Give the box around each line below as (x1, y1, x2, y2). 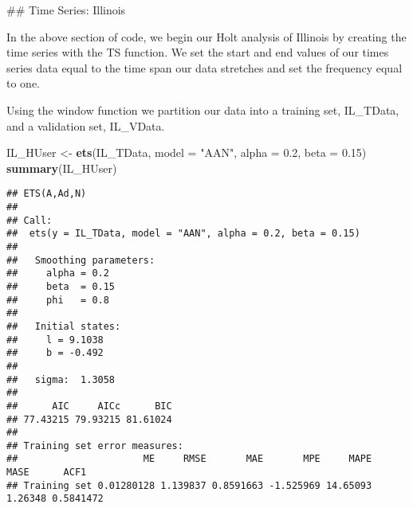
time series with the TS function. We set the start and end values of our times (6, 44, 389, 61)
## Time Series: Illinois (6, 2, 126, 18)
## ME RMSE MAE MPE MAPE (6, 453, 372, 465)
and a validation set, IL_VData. (6, 117, 165, 134)
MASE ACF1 (6, 467, 87, 479)
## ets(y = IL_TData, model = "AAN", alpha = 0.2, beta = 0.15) (6, 228, 360, 240)
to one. (6, 75, 40, 92)
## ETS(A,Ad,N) (6, 188, 87, 200)
